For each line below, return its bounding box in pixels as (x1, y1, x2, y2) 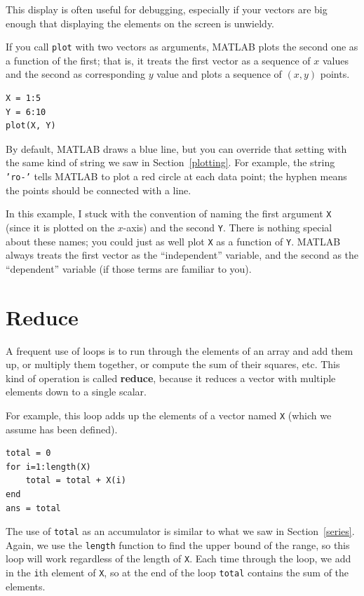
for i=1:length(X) (6, 461, 91, 472)
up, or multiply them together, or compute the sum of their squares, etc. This (6, 357, 340, 372)
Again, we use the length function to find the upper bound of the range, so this (6, 537, 350, 552)
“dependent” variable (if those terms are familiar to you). (6, 261, 252, 276)
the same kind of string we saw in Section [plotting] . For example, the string (6, 155, 335, 170)
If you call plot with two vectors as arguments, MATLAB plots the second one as (6, 39, 358, 54)
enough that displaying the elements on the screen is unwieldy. (6, 15, 275, 30)
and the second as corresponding (6, 67, 146, 81)
